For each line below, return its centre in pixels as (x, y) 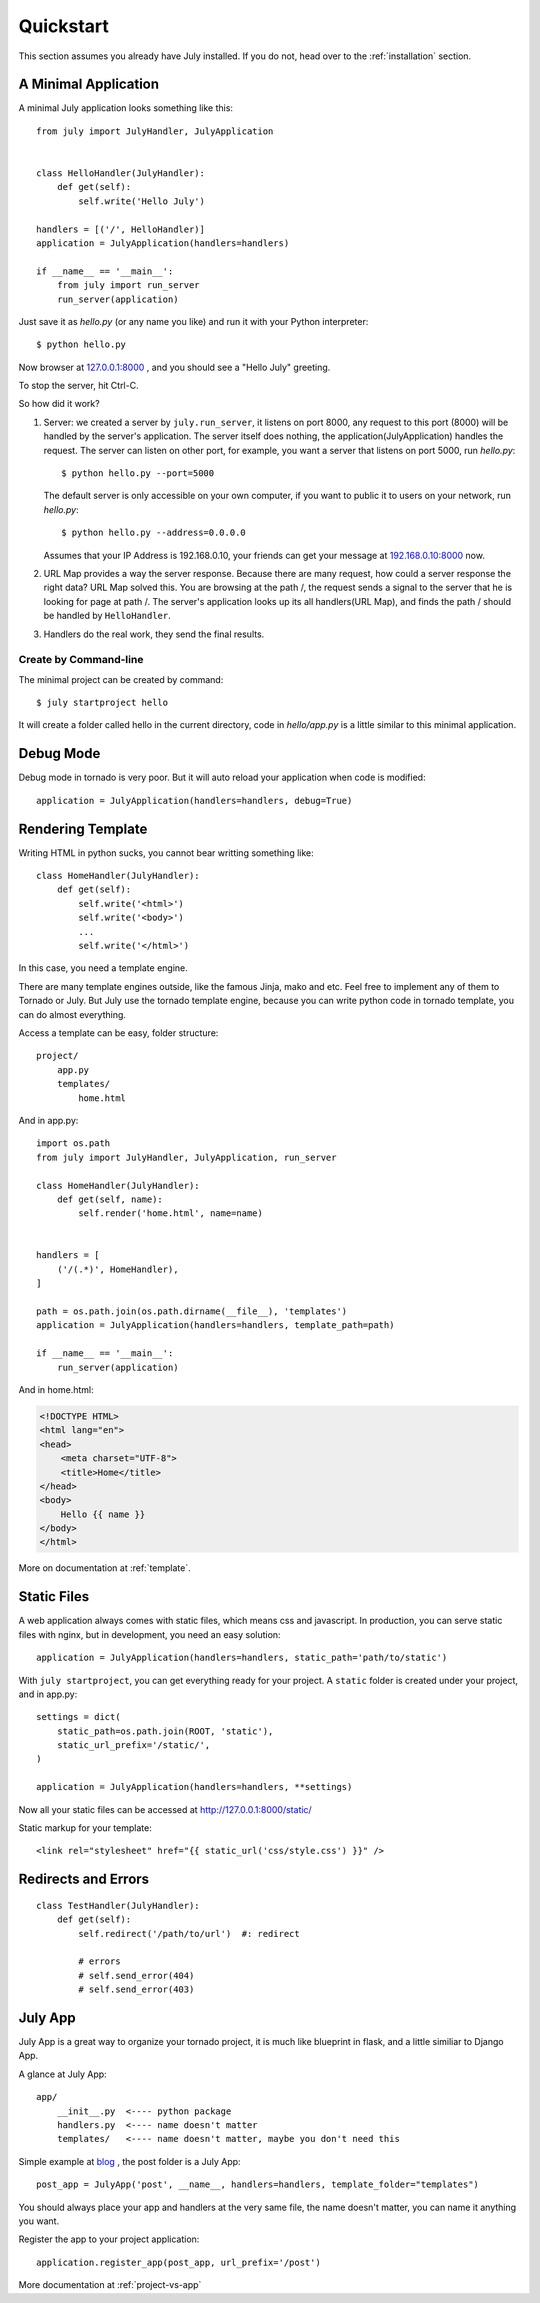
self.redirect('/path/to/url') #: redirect (189, 1933)
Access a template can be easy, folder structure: (118, 1032)
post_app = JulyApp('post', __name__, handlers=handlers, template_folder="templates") (258, 2184)
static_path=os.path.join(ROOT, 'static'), (165, 1731)
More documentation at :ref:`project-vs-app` (110, 2285)
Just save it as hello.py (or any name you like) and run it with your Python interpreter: (193, 321)
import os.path (73, 1143)
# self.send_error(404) (136, 1975)
